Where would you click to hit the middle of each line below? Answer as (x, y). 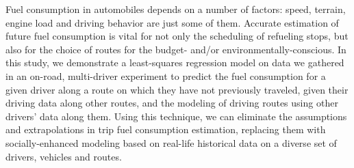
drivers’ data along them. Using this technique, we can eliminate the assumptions (176, 116)
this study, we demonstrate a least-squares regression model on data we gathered (175, 62)
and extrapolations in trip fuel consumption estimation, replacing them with (166, 129)
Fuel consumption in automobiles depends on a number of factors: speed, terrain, (176, 9)
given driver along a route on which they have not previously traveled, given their (177, 89)
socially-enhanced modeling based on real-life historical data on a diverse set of (171, 142)
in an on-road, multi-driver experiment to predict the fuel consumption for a (166, 75)
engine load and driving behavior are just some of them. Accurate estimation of (172, 22)
